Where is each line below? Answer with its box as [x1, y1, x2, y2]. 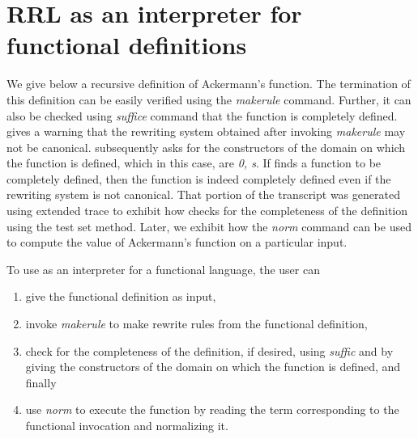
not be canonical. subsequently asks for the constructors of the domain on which [6, 138, 406, 155]
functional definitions [6, 28, 247, 61]
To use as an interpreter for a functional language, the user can [6, 260, 320, 277]
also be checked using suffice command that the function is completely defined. [6, 107, 398, 124]
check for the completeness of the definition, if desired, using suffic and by [25, 342, 394, 359]
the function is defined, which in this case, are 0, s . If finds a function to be [6, 154, 382, 171]
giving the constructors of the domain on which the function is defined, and [25, 358, 401, 375]
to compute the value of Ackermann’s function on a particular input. [6, 234, 348, 251]
